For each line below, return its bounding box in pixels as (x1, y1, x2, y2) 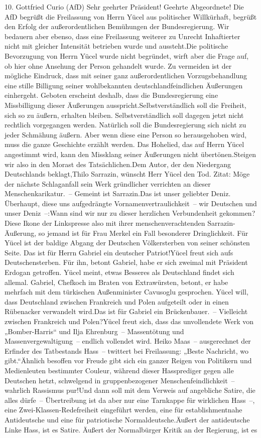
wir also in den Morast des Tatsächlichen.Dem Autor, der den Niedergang (5, 159, 231, 169)
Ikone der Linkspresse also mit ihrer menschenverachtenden (23, 218, 205, 228)
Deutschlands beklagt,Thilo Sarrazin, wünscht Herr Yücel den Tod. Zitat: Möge (5, 169, 250, 179)
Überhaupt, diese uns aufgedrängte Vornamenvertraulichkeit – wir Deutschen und (5, 198, 257, 208)
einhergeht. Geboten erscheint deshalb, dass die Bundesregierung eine (5, 90, 218, 100)
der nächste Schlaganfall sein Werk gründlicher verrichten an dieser (5, 178, 211, 189)
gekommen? (219, 208, 255, 218)
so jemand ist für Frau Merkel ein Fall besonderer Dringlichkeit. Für (38, 227, 248, 238)
